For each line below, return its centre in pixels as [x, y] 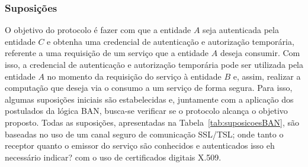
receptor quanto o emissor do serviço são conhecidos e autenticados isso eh [140, 145]
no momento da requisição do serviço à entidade [134, 76]
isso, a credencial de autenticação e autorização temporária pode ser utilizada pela [154, 64]
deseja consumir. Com [260, 53]
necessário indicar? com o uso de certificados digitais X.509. [113, 157]
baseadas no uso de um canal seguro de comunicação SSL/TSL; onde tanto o [144, 134]
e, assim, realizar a [267, 76]
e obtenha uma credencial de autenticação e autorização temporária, [171, 41]
